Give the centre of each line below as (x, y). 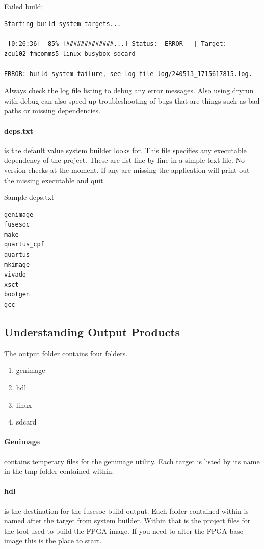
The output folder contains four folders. (66, 353)
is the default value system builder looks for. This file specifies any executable (125, 150)
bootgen (17, 295)
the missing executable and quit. (55, 180)
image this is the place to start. (53, 541)
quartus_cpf (24, 245)
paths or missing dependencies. (52, 110)
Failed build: (24, 6)
